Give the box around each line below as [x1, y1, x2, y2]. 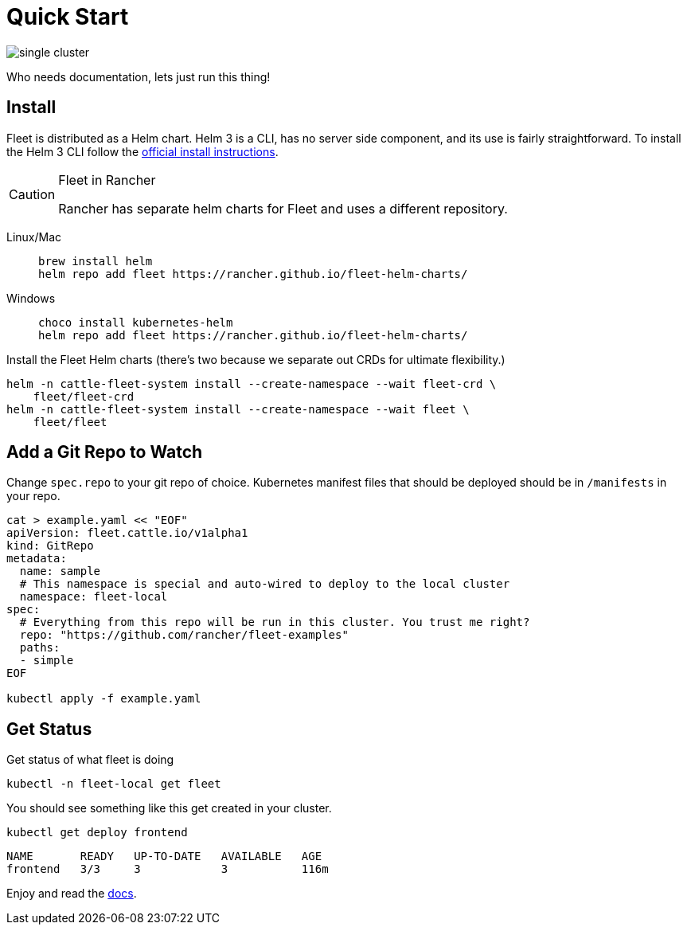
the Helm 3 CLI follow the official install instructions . [6, 144, 279, 158]
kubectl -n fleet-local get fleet [6, 777, 221, 791]
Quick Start [6, 3, 129, 30]
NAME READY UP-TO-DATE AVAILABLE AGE [6, 850, 322, 863]
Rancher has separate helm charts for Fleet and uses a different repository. [58, 200, 508, 217]
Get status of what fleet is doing [6, 753, 174, 767]
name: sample [19, 565, 101, 578]
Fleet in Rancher [58, 171, 156, 188]
